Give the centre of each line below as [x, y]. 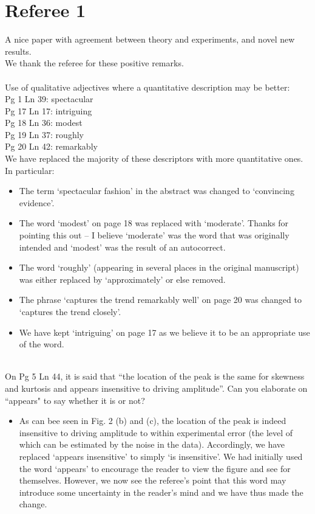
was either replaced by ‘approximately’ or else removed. [122, 279]
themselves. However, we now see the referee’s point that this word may [153, 480]
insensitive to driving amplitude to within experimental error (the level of [156, 432]
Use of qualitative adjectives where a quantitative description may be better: [147, 87]
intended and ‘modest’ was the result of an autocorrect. [122, 247]
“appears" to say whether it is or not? [75, 400]
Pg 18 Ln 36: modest [44, 123]
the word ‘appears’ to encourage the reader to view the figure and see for [155, 468]
